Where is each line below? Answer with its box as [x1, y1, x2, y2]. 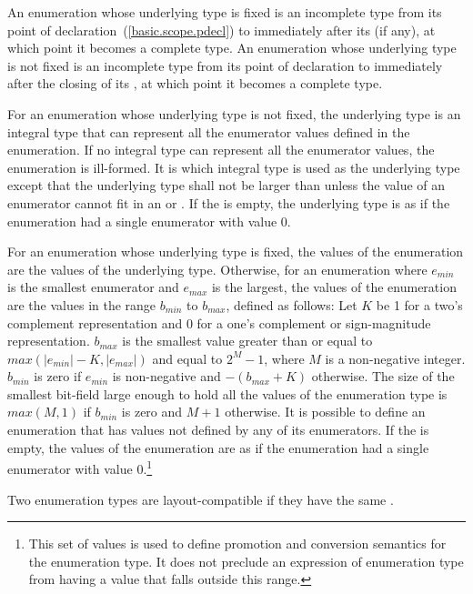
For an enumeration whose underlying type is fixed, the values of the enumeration [7, 242, 464, 261]
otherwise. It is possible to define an [225, 402, 426, 421]
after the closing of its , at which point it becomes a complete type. [7, 74, 383, 93]
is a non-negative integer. [325, 348, 466, 367]
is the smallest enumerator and [7, 277, 179, 297]
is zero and [121, 402, 183, 421]
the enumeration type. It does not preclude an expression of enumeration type [28, 551, 464, 570]
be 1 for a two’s [376, 295, 463, 314]
